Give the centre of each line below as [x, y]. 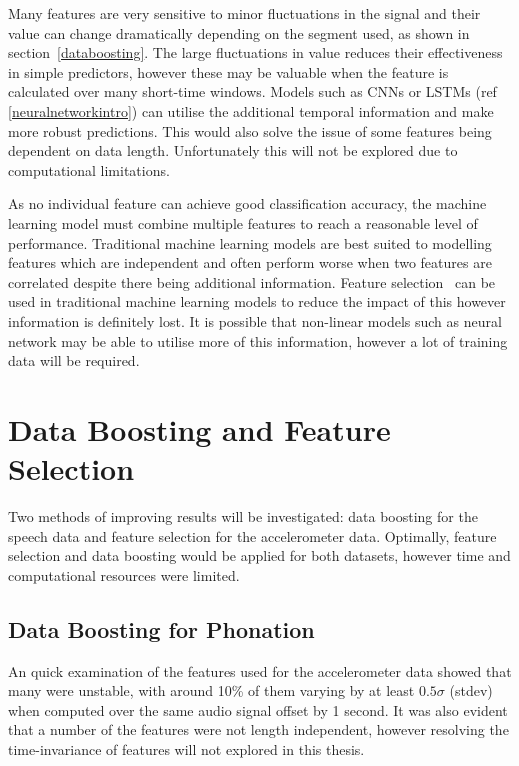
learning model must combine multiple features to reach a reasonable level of [243, 222]
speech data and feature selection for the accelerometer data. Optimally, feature [252, 535]
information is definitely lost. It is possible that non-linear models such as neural [255, 320]
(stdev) [471, 690]
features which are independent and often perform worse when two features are [250, 262]
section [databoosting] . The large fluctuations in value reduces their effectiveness [255, 52]
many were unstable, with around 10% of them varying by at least [211, 690]
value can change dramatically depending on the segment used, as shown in [239, 32]
